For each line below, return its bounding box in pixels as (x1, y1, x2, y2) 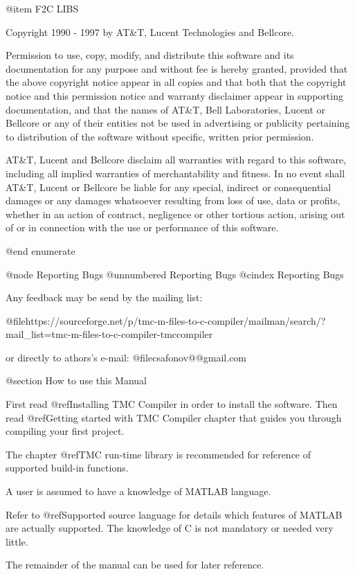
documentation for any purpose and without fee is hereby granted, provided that (6, 61, 348, 75)
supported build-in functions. (6, 460, 129, 475)
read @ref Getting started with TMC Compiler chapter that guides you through (6, 410, 342, 424)
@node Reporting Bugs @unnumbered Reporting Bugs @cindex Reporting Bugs (6, 267, 344, 281)
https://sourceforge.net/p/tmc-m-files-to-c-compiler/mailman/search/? (25, 313, 326, 328)
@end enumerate (6, 243, 75, 258)
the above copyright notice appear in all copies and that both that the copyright (6, 75, 347, 89)
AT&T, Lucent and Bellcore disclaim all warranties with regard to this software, (6, 152, 347, 167)
